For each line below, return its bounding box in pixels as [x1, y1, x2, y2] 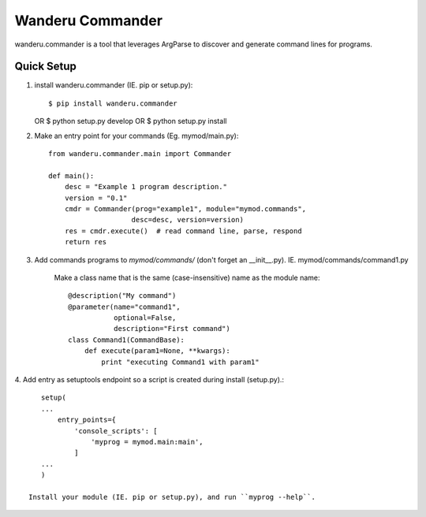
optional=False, [113, 314, 177, 322]
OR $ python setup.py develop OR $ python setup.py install [34, 117, 227, 126]
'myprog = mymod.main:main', [91, 437, 204, 446]
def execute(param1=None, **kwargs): [84, 347, 230, 355]
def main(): [48, 171, 95, 180]
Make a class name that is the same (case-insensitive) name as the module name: [54, 273, 320, 282]
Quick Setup [14, 60, 77, 73]
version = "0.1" [64, 193, 128, 203]
